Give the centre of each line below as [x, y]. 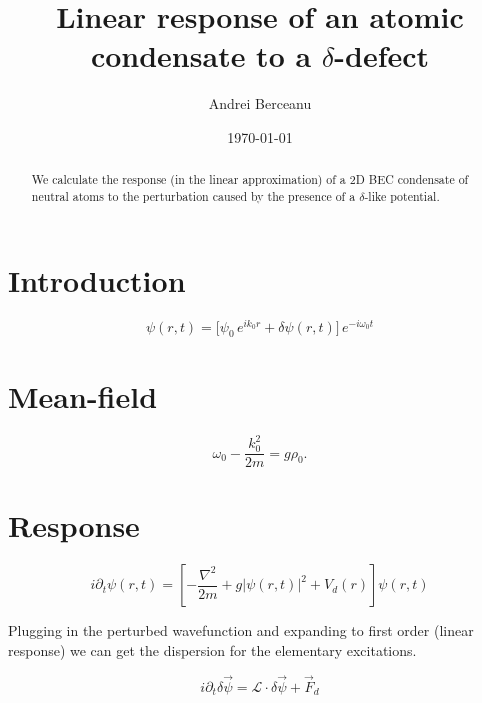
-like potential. [402, 195]
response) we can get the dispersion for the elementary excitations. [212, 649]
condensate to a [201, 55]
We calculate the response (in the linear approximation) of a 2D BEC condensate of [250, 179]
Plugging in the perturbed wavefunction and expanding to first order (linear [241, 630]
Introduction [97, 279]
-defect [382, 55]
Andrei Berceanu [260, 103]
